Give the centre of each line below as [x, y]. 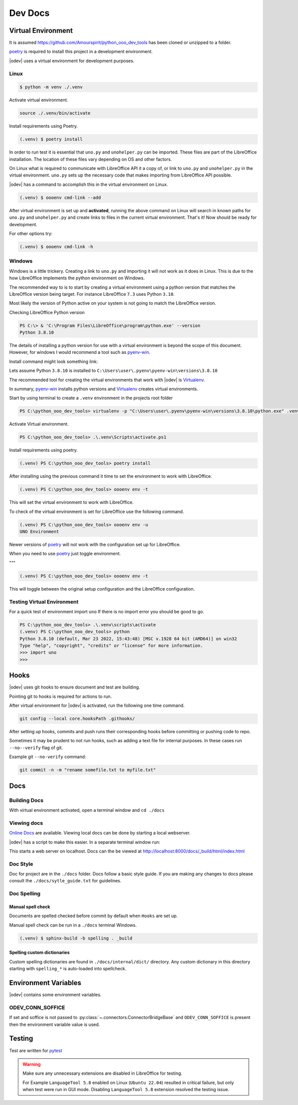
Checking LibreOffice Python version [47, 312]
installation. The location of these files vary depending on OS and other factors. [91, 159]
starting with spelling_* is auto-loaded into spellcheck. [68, 969]
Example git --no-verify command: [48, 757]
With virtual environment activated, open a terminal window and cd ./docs [87, 810]
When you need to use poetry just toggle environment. [65, 554]
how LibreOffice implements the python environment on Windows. [77, 278]
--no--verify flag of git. [36, 748]
